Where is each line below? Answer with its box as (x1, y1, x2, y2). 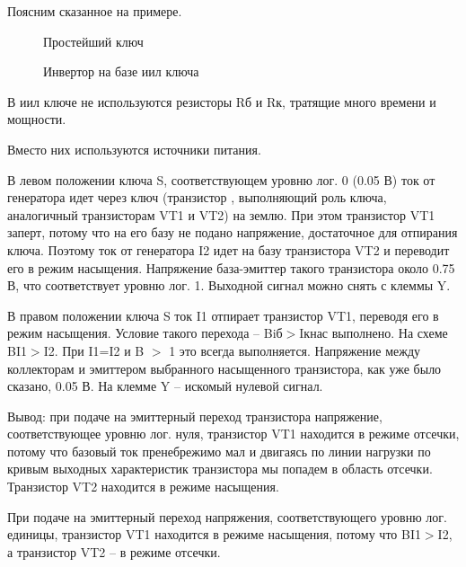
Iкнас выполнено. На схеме (299, 323, 448, 342)
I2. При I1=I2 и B (43, 341, 145, 359)
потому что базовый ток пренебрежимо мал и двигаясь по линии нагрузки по (7, 441, 431, 460)
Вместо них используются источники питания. (7, 139, 261, 158)
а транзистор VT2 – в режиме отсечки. (7, 542, 221, 561)
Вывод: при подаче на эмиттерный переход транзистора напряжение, (7, 406, 382, 425)
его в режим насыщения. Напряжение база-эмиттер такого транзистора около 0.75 (7, 258, 455, 277)
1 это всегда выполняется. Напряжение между (169, 341, 421, 359)
